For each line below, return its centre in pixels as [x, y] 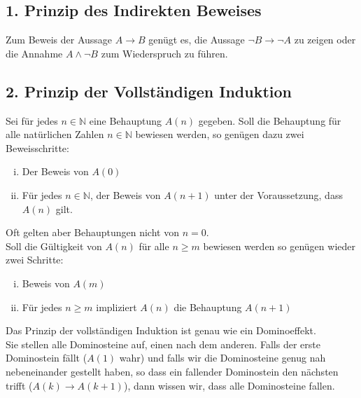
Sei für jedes [32, 120]
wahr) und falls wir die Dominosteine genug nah [222, 358]
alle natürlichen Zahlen [55, 134]
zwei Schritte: [35, 260]
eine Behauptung [125, 120]
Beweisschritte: [37, 147]
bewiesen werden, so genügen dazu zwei [220, 134]
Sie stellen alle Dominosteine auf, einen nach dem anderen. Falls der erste [163, 344]
